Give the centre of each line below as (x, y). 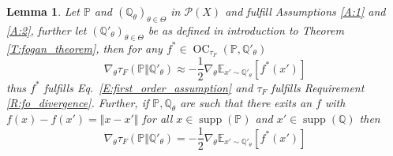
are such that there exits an (246, 103)
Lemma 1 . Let (43, 11)
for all (157, 118)
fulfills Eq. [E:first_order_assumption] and (148, 87)
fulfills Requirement (318, 87)
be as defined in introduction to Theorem (246, 30)
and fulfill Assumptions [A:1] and (305, 11)
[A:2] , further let (47, 30)
